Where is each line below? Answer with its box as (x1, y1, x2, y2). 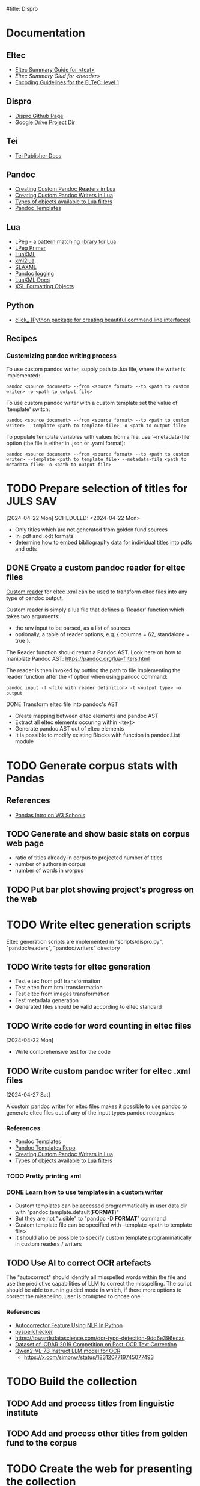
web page (6, 838, 44, 848)
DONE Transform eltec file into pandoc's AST (6, 701, 118, 708)
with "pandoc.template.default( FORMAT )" (14, 1208, 119, 1215)
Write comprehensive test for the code (14, 1048, 111, 1056)
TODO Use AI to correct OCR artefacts (6, 1257, 151, 1268)
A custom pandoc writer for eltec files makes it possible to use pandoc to (6, 1103, 187, 1110)
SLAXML (14, 264, 37, 271)
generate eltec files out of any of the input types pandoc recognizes (6, 1109, 175, 1116)
